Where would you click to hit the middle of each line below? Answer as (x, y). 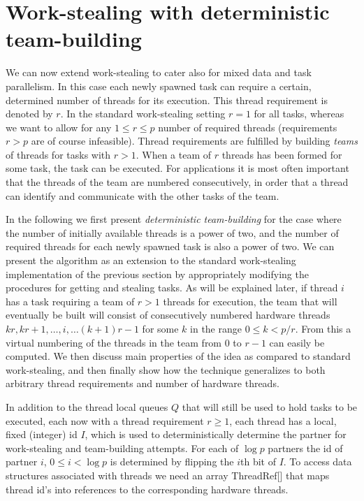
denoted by (29, 114)
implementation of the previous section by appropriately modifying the (157, 274)
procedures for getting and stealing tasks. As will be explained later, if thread (172, 288)
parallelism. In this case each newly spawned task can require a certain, (159, 86)
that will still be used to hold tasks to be (270, 406)
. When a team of (174, 154)
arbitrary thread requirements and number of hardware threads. (143, 383)
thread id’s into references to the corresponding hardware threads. (147, 489)
